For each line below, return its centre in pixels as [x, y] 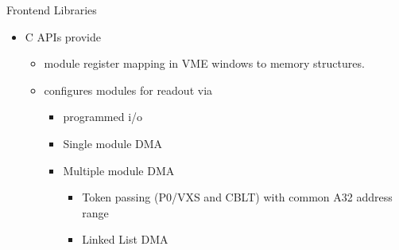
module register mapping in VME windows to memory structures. [204, 63]
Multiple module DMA [119, 170]
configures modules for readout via [128, 90]
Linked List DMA [125, 239]
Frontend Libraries [52, 10]
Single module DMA [113, 143]
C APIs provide [63, 36]
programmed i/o [103, 117]
